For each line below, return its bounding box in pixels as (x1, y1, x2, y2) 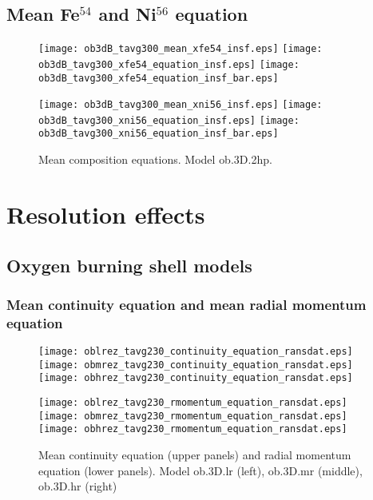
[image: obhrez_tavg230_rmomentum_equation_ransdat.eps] (38, 423, 347, 435)
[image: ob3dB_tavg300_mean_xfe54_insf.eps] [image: (38, 43, 323, 55)
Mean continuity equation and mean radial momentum (6, 294, 367, 314)
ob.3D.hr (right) (38, 478, 117, 494)
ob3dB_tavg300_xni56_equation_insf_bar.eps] (38, 128, 279, 140)
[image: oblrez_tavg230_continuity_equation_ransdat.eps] (38, 346, 353, 358)
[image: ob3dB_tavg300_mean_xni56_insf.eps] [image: (38, 99, 323, 111)
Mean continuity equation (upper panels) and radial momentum (38, 446, 351, 462)
